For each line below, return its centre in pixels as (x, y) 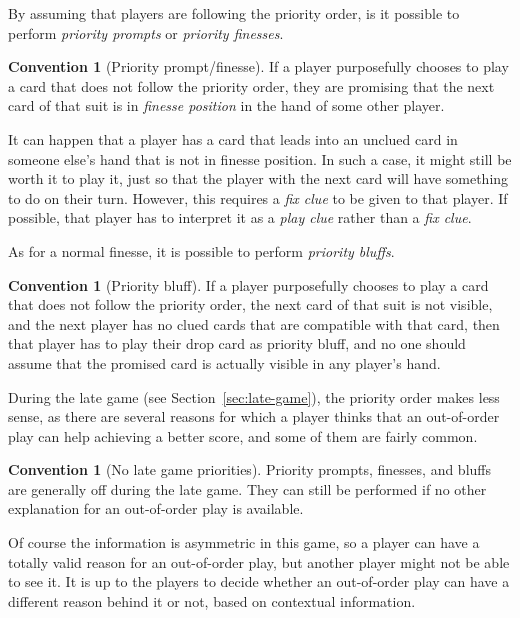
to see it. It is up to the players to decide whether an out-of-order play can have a (259, 581)
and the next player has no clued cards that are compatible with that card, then (254, 323)
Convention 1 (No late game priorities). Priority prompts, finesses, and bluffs (249, 469)
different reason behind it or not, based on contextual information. (212, 600)
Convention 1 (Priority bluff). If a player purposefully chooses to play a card (248, 284)
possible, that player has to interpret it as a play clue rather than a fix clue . (240, 217)
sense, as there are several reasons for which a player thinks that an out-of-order (254, 416)
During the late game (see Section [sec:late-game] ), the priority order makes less (254, 396)
